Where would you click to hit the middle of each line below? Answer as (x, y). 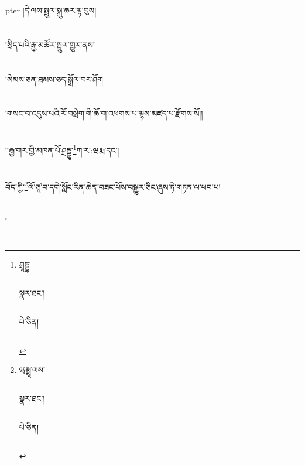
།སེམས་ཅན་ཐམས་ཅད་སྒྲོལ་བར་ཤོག (54, 79)
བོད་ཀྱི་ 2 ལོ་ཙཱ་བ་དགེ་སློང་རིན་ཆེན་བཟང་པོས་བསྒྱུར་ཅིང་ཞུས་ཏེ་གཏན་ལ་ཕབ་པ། (113, 186)
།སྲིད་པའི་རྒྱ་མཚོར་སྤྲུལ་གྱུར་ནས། (50, 44)
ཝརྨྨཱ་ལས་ (32, 370)
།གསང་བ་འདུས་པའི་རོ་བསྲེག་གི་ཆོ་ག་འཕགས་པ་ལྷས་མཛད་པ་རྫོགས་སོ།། (104, 113)
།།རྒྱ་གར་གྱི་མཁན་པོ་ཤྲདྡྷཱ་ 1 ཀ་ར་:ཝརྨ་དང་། (62, 149)
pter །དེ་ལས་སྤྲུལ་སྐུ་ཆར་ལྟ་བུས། (51, 10)
